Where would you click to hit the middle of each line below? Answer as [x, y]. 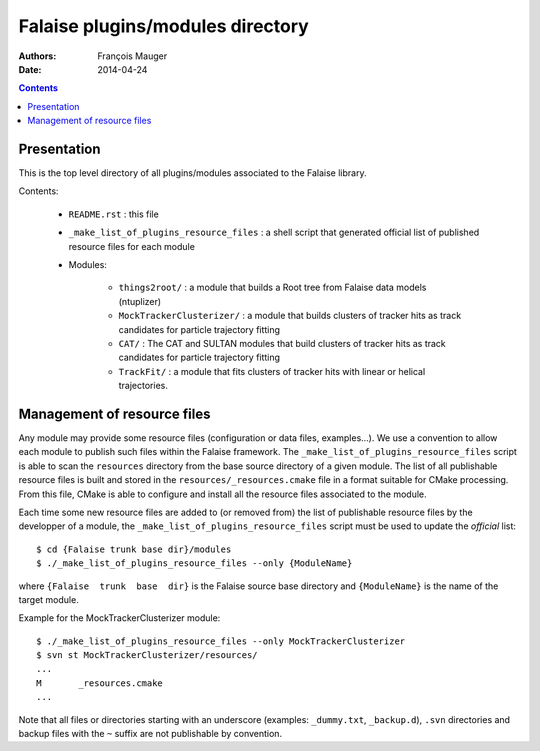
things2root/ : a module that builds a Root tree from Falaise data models [272, 287]
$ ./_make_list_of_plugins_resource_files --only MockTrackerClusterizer [221, 641]
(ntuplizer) [140, 301]
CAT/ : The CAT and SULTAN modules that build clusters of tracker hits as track [282, 343]
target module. [48, 599]
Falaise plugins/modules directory [163, 26]
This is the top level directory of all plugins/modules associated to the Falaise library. [192, 173]
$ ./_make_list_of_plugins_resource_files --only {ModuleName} [194, 563]
